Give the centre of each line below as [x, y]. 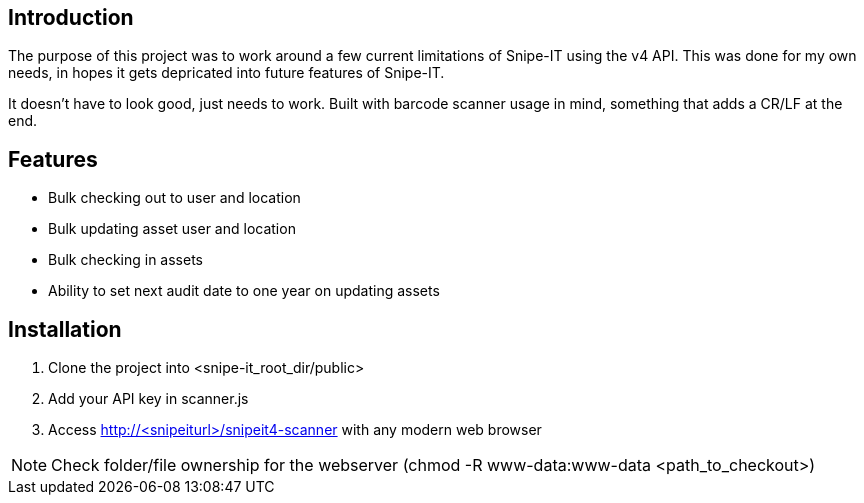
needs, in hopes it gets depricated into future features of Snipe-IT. [226, 73]
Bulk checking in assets [125, 260]
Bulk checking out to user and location [174, 198]
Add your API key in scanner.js [148, 399]
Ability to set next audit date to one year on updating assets [244, 291]
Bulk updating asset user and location [172, 229]
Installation [65, 329]
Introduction [71, 17]
